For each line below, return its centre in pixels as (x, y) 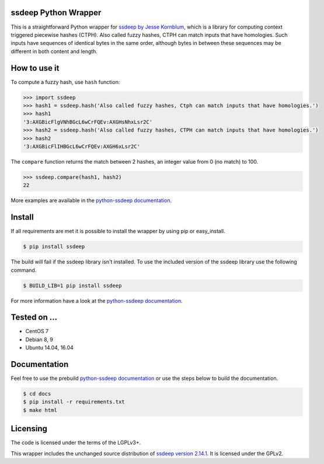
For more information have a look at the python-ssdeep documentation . (97, 300)
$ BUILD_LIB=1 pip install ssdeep (72, 285)
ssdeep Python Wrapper (56, 13)
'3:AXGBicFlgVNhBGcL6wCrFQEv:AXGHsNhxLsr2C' (88, 122)
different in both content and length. (54, 51)
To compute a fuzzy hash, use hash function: (65, 82)
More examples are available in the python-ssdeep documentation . (91, 200)
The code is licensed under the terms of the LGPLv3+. (76, 443)
